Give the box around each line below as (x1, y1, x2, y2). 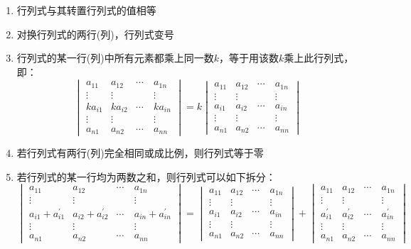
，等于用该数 (219, 50, 279, 65)
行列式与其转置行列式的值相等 (16, 3, 156, 17)
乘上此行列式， (284, 50, 354, 65)
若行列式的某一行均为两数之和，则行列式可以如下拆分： (16, 169, 276, 184)
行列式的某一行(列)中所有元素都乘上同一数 (16, 50, 214, 65)
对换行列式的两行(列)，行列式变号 (16, 26, 174, 41)
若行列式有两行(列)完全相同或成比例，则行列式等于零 (16, 145, 264, 160)
